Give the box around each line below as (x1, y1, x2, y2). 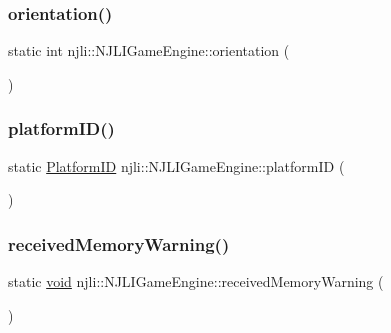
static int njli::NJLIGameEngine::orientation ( (8, 40, 290, 61)
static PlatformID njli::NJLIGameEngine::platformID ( (8, 155, 345, 176)
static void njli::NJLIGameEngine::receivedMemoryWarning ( (8, 271, 384, 292)
